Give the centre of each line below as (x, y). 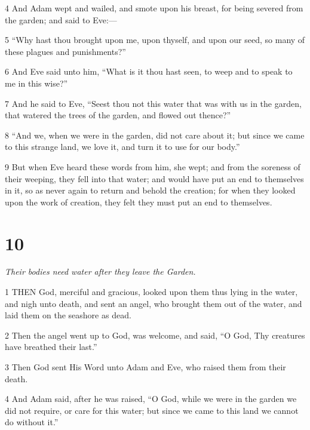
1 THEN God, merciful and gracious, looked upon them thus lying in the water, (151, 292)
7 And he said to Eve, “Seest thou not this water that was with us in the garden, (153, 103)
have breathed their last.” (51, 347)
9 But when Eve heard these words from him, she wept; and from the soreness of (153, 166)
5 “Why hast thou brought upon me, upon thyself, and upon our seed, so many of (155, 40)
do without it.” (32, 422)
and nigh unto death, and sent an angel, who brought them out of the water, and (154, 303)
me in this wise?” (36, 83)
